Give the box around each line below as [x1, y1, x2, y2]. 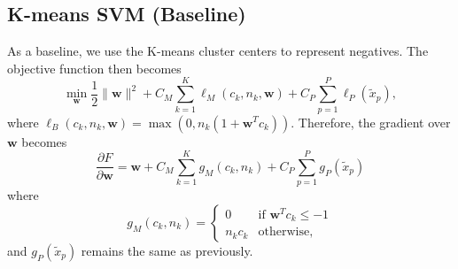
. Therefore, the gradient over [291, 112, 451, 131]
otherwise [258, 226, 310, 239]
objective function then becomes [7, 58, 182, 77]
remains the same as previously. [81, 241, 253, 259]
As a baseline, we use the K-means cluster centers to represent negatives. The [7, 42, 429, 60]
